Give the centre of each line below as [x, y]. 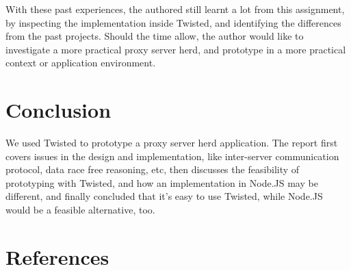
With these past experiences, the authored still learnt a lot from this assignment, [175, 9]
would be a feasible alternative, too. [80, 210]
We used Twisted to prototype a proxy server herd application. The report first [172, 143]
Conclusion [58, 110]
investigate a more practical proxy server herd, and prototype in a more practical [176, 49]
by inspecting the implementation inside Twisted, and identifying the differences [173, 22]
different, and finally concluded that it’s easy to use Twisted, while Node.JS [164, 196]
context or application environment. [81, 63]
